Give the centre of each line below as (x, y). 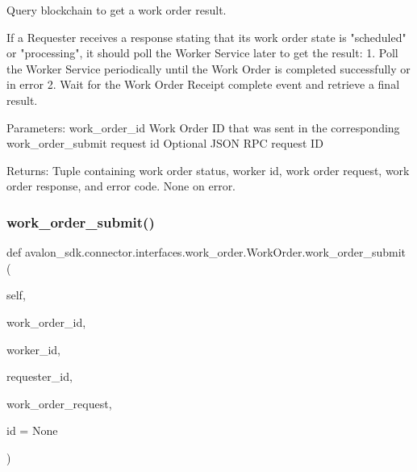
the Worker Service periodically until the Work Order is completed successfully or (208, 68)
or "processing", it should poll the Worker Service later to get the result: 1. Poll (202, 53)
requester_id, (40, 376)
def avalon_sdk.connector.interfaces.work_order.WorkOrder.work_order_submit (206, 252)
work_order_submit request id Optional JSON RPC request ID (165, 143)
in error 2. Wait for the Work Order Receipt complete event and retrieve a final (203, 84)
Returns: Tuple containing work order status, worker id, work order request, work (208, 170)
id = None (32, 430)
